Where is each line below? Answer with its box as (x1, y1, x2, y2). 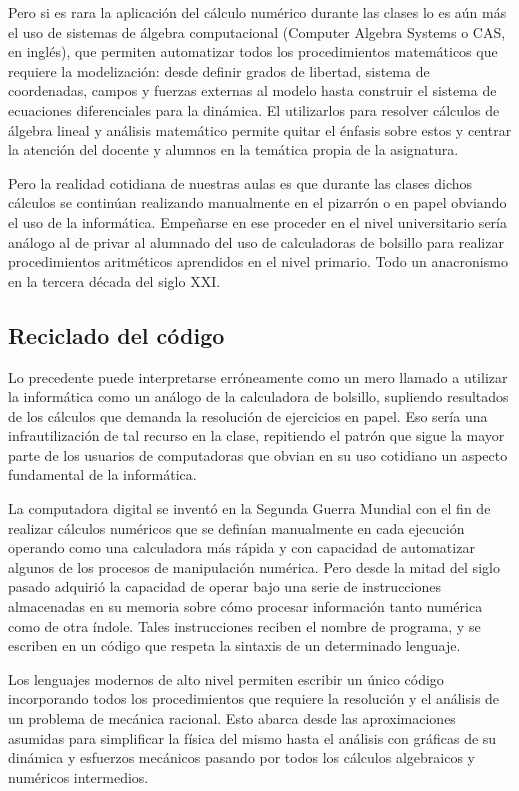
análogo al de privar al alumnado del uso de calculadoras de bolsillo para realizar (8, 231, 504, 252)
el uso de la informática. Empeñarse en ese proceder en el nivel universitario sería (8, 211, 507, 232)
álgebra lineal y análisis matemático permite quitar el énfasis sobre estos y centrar (8, 119, 512, 140)
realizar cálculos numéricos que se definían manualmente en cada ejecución (8, 517, 465, 538)
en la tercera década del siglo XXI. (8, 270, 221, 291)
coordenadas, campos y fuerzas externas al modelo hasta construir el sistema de (8, 80, 497, 101)
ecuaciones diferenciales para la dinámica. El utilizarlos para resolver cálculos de (8, 99, 500, 120)
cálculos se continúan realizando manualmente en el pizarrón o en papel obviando (8, 192, 507, 213)
